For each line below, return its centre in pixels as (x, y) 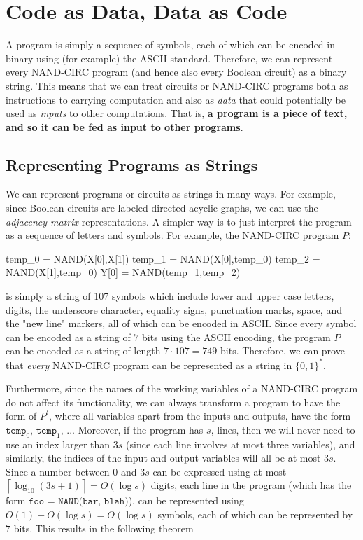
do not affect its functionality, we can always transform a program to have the (173, 402)
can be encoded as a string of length (83, 351)
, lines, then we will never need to (283, 429)
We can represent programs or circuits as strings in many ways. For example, (171, 194)
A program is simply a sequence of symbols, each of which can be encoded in (170, 44)
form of (21, 416)
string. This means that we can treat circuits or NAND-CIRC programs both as (177, 85)
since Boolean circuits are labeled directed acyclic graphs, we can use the (162, 208)
